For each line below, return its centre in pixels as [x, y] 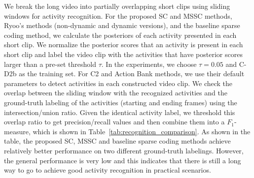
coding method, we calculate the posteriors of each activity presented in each [120, 35]
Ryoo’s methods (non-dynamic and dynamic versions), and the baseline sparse [122, 25]
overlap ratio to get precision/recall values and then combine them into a [114, 122]
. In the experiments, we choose [149, 64]
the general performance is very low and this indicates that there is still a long [123, 160]
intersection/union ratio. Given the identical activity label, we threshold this [120, 112]
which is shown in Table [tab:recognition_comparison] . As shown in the [142, 131]
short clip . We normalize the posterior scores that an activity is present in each [124, 44]
